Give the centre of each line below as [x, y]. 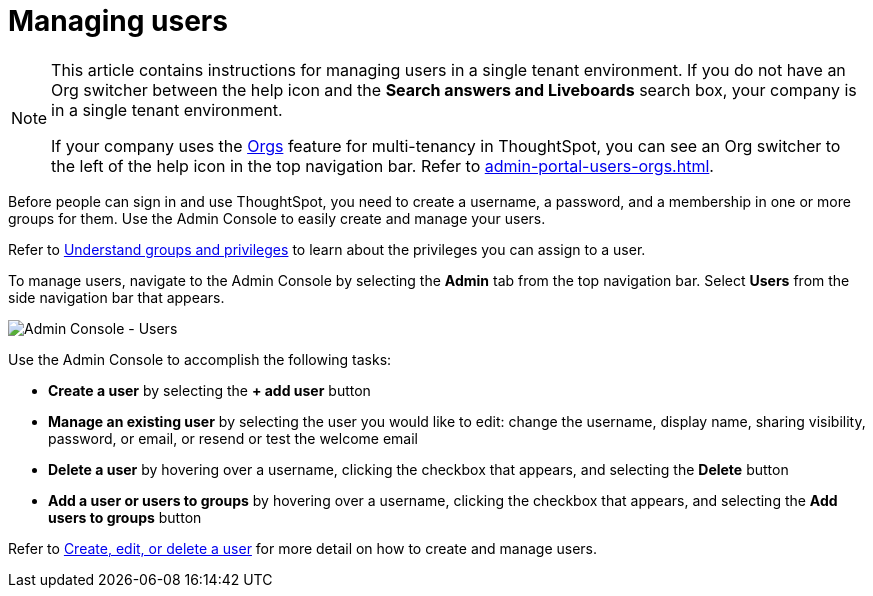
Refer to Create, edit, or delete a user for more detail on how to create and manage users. [303, 548]
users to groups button [125, 517]
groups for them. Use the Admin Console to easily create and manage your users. [277, 218]
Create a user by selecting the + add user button [209, 390]
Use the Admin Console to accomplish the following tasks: [200, 359]
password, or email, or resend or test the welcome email [233, 438]
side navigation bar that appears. [116, 297]
